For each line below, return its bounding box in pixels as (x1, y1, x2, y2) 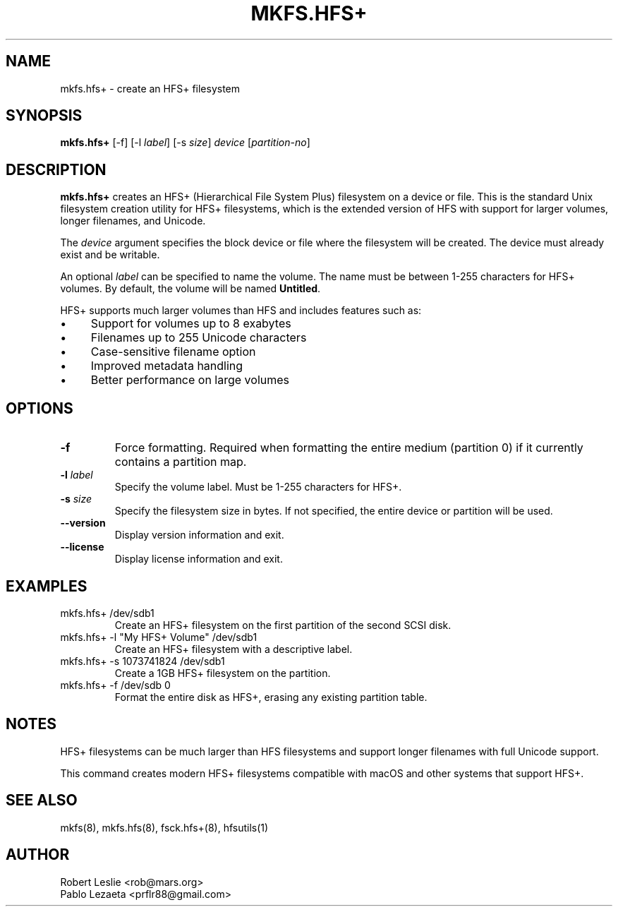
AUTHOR (6, 846, 70, 864)
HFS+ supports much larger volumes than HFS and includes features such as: (60, 304, 422, 317)
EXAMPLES (6, 577, 87, 595)
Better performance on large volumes (90, 373, 290, 388)
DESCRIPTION (6, 160, 107, 179)
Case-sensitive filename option (90, 344, 256, 359)
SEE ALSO (6, 791, 78, 810)
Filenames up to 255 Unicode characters (90, 330, 307, 345)
